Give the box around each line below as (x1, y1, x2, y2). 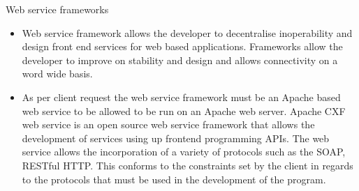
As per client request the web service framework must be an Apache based (22, 89, 341, 104)
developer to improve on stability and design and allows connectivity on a (22, 52, 338, 67)
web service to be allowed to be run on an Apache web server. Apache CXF (22, 103, 346, 118)
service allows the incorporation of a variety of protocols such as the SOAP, (22, 144, 346, 159)
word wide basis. (22, 66, 93, 81)
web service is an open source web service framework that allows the (22, 117, 315, 132)
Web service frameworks (6, 2, 109, 16)
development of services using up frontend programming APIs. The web (22, 130, 330, 145)
